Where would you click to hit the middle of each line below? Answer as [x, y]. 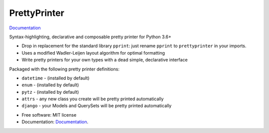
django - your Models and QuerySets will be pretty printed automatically [97, 106]
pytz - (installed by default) [50, 92]
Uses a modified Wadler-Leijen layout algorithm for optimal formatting [93, 53]
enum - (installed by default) [50, 85]
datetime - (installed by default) [56, 78]
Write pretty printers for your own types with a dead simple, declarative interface [105, 60]
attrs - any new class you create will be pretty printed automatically [93, 99]
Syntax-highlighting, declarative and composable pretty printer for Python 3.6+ [90, 37]
